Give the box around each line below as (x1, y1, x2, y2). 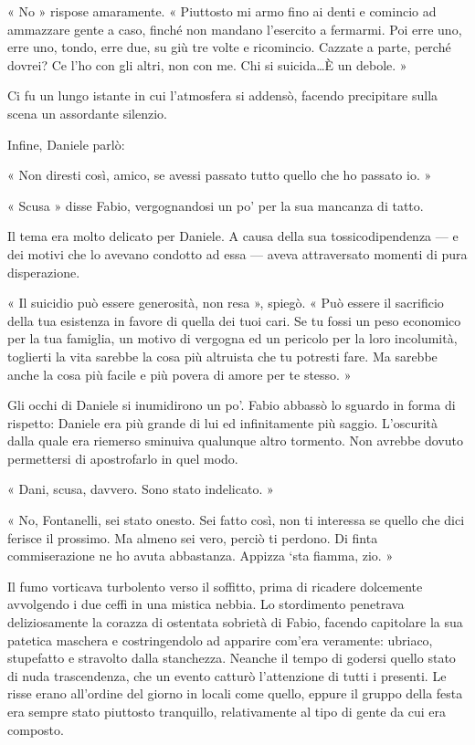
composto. (7, 719, 64, 739)
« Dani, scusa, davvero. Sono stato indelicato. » (7, 479, 274, 498)
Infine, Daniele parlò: (7, 134, 125, 153)
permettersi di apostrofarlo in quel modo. (7, 448, 238, 467)
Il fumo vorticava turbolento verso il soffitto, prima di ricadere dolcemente (7, 576, 423, 595)
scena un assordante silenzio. (7, 103, 167, 122)
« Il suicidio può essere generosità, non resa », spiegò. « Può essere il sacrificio (7, 293, 444, 312)
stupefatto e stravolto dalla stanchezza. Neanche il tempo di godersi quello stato (7, 648, 456, 667)
